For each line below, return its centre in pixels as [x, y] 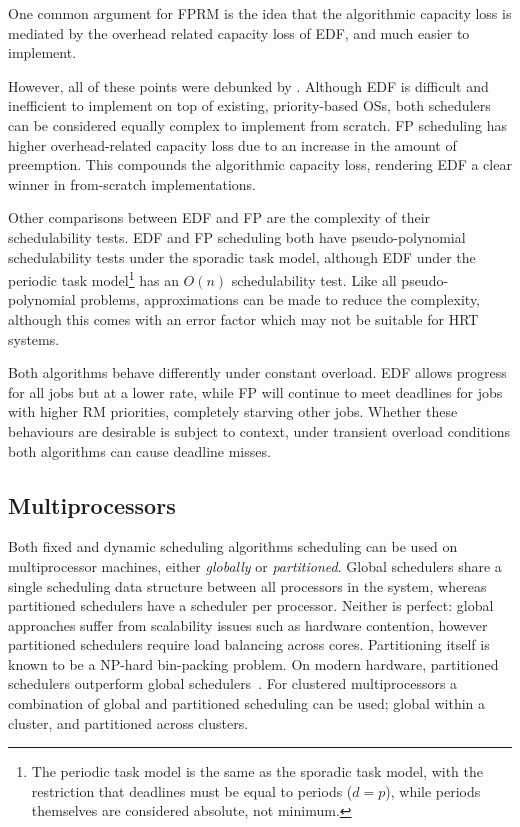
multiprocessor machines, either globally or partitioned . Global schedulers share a [255, 565]
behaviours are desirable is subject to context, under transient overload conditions [259, 430]
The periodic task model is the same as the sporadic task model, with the [257, 771]
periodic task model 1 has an [93, 278]
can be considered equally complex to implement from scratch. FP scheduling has [257, 124]
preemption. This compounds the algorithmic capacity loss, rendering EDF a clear [260, 164]
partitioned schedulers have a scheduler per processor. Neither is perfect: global [251, 605]
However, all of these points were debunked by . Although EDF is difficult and [248, 85]
